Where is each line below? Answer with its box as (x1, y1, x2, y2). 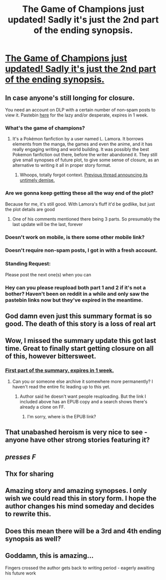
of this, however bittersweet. (5, 352, 97, 360)
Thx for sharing (5, 469, 54, 478)
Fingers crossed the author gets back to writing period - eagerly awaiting (5, 565, 155, 571)
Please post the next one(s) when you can (5, 271, 92, 277)
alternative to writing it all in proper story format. (12, 162, 111, 168)
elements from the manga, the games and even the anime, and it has (12, 141, 153, 147)
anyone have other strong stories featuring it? (5, 436, 150, 444)
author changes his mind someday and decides (5, 502, 155, 511)
